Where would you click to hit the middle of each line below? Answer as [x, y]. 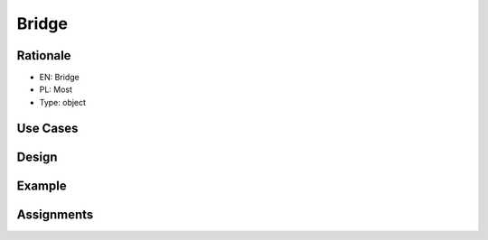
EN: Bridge [60, 78]
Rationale [44, 55]
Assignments [55, 214]
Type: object [62, 102]
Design [37, 157]
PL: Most [56, 89]
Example [42, 185]
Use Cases [47, 128]
